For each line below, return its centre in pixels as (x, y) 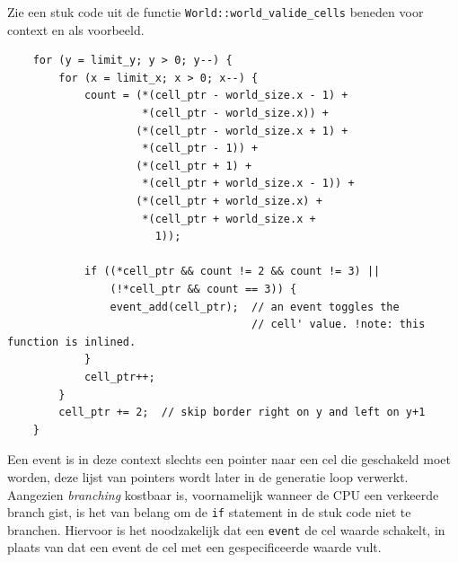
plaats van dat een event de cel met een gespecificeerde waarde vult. (194, 547)
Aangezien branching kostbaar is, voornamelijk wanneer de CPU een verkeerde (223, 494)
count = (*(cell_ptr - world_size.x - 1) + (216, 96)
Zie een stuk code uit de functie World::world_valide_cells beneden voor (216, 12)
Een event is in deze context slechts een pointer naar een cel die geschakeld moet (229, 459)
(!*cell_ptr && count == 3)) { (203, 289)
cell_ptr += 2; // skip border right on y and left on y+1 (242, 413)
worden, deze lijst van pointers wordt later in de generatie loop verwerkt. (208, 476)
